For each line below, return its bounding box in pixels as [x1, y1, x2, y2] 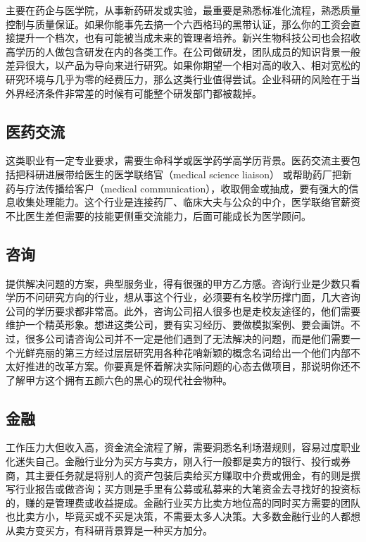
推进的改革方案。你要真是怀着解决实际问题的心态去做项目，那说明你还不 [25, 359, 360, 374]
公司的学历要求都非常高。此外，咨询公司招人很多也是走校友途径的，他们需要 [6, 303, 360, 318]
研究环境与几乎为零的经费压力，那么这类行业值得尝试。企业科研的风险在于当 [6, 71, 360, 86]
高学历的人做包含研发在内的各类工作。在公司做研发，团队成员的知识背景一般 [6, 44, 360, 58]
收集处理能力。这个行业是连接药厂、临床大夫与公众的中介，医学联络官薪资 [15, 195, 360, 209]
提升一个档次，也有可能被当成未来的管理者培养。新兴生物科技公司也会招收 [15, 30, 360, 45]
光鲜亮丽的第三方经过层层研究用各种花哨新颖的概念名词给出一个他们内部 [15, 345, 351, 359]
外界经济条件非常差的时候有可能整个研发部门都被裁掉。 [6, 85, 262, 100]
